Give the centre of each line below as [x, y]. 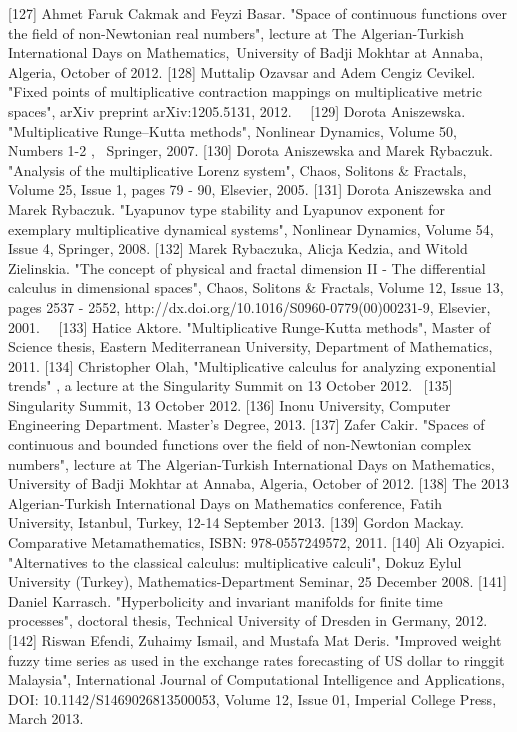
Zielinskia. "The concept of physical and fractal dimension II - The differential [247, 267]
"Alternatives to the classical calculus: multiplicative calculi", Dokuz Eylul [235, 561]
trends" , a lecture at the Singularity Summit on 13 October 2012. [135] [230, 385]
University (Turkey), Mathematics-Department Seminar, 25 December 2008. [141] [257, 581]
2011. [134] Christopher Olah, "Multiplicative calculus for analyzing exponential [252, 365]
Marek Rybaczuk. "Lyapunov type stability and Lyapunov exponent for [226, 208]
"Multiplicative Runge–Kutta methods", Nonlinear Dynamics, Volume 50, [232, 130]
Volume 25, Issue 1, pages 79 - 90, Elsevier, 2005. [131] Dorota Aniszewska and [250, 189]
